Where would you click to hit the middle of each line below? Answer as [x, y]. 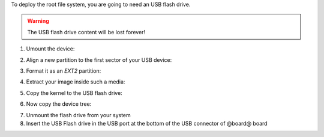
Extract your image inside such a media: [76, 82]
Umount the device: [50, 49]
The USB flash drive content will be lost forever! [86, 32]
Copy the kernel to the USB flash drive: [74, 93]
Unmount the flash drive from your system [79, 115]
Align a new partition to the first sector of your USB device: [99, 59]
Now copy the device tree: [59, 104]
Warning [38, 21]
